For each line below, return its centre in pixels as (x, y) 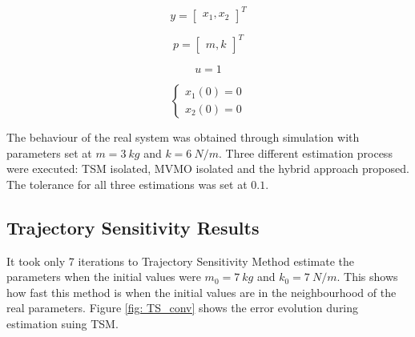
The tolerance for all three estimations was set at (127, 184)
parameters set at (49, 152)
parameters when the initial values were (104, 277)
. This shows (367, 277)
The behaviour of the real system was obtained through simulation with (183, 137)
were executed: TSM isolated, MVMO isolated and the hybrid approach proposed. (208, 168)
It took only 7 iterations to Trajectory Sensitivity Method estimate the (180, 261)
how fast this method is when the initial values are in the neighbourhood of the (201, 292)
